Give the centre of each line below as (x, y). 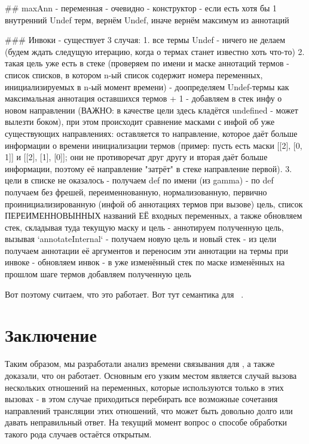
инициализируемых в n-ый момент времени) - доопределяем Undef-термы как (147, 86)
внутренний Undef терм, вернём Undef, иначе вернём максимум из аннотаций (147, 19)
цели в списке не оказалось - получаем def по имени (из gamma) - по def (139, 180)
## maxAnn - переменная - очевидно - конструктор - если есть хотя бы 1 (141, 8)
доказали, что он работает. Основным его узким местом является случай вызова (151, 375)
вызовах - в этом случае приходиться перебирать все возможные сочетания (141, 399)
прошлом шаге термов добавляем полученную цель (98, 274)
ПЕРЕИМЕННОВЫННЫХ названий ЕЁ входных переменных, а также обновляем (154, 215)
